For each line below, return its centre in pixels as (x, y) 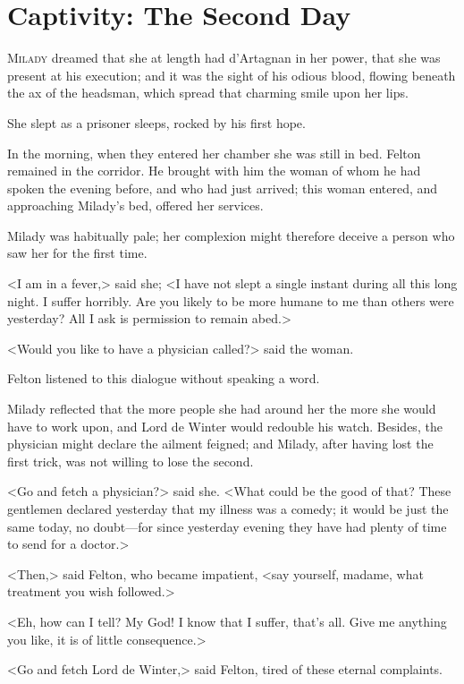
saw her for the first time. (77, 253)
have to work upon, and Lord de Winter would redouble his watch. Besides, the (225, 426)
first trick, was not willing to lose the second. (131, 461)
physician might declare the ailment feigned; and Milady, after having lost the (220, 444)
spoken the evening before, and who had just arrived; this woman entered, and (223, 188)
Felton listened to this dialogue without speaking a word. (164, 378)
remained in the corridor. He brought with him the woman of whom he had (214, 171)
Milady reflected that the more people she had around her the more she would (222, 409)
